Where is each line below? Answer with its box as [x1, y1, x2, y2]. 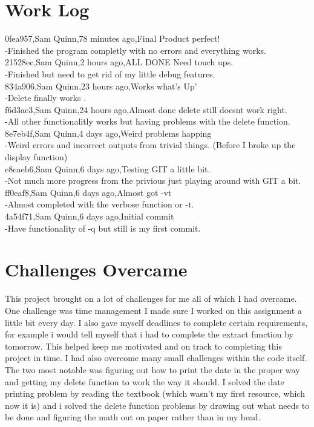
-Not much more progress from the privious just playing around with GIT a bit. [5, 174, 301, 187]
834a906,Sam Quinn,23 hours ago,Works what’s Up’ [5, 79, 197, 92]
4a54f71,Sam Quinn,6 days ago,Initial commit [5, 210, 174, 223]
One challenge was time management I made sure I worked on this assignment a [5, 304, 302, 316]
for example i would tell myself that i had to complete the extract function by [5, 328, 293, 341]
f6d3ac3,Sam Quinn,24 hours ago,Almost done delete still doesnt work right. [5, 103, 287, 116]
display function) [5, 151, 68, 163]
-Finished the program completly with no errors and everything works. [5, 44, 266, 56]
